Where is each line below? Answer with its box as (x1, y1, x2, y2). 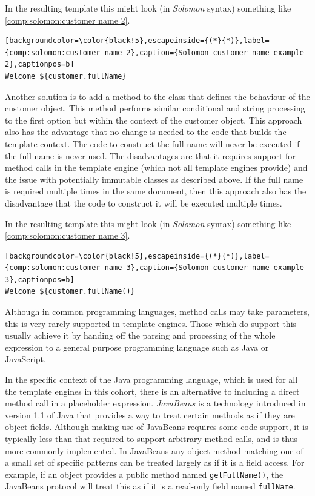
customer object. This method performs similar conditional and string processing (5, 102, 305, 114)
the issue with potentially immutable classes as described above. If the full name (5, 173, 303, 185)
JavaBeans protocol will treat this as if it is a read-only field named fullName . (5, 480, 296, 492)
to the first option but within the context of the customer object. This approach (5, 113, 302, 126)
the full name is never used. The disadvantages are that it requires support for (5, 149, 296, 162)
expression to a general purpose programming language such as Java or (5, 340, 269, 353)
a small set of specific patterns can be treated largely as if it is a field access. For (5, 456, 305, 469)
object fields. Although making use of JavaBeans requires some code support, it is (5, 420, 308, 433)
